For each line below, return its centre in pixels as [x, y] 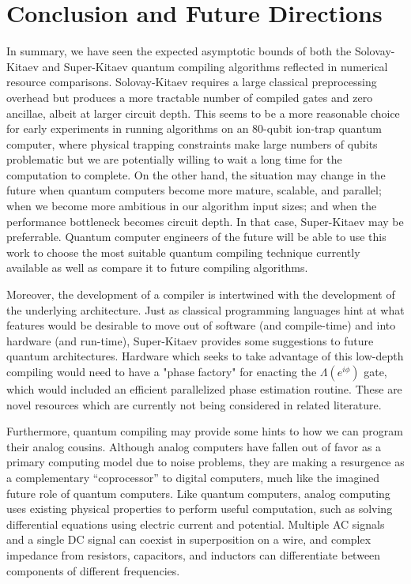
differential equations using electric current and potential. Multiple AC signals [196, 524]
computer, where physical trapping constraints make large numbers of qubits [192, 143]
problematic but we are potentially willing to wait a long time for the [174, 159]
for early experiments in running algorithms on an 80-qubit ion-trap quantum [194, 128]
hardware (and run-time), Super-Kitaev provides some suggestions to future [190, 340]
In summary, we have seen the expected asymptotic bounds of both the [179, 51]
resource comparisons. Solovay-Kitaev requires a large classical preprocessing [192, 82]
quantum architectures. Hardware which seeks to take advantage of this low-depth [205, 356]
